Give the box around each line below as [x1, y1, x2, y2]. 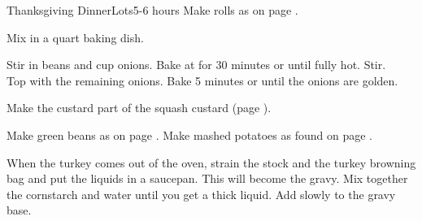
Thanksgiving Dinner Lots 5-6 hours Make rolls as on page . [7, 2, 298, 18]
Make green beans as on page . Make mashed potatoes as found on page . [7, 126, 372, 143]
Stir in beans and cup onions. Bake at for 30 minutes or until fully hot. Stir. [7, 56, 386, 73]
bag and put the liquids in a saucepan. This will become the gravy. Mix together [7, 170, 408, 187]
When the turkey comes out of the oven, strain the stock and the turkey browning [7, 154, 416, 171]
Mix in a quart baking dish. [7, 28, 144, 45]
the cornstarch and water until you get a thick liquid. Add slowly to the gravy [7, 185, 396, 202]
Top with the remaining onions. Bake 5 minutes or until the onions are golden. [7, 71, 398, 89]
